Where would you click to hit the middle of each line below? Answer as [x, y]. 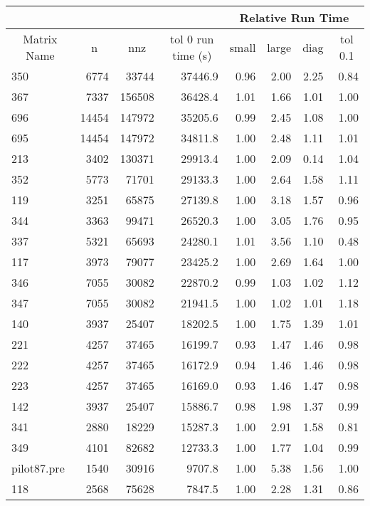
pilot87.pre [38, 468]
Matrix [40, 39]
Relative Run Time [294, 17]
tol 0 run [192, 39]
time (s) [192, 55]
